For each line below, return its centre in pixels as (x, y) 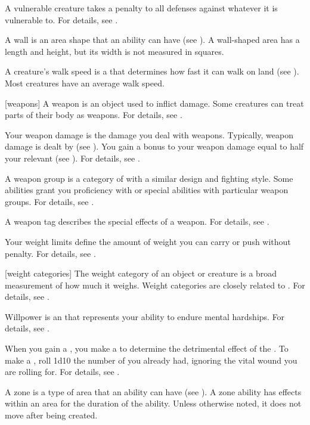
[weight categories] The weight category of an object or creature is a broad (141, 273)
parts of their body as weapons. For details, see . (94, 115)
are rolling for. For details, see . (62, 372)
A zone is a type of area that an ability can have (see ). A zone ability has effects (153, 391)
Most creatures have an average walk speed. (85, 83)
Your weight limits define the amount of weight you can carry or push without (148, 241)
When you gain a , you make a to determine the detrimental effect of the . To (147, 348)
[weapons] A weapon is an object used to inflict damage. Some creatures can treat (154, 103)
